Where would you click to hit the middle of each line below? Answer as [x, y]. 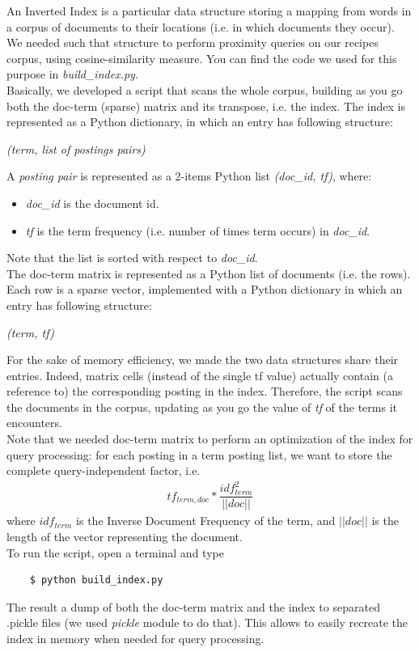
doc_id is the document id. [92, 203]
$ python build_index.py [96, 580]
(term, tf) [30, 332]
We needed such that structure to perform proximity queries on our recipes [193, 42]
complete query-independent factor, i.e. [104, 470]
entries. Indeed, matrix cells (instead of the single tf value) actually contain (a [200, 375]
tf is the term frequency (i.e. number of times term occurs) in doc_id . [198, 230]
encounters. [34, 423]
